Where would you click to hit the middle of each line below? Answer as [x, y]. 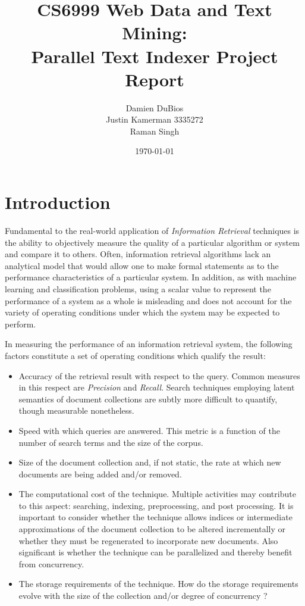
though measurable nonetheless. [76, 410]
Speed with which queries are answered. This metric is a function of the [149, 430]
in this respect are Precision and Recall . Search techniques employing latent [157, 387]
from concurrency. [51, 563]
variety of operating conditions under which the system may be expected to [142, 312]
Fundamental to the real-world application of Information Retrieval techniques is [152, 230]
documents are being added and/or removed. [100, 474]
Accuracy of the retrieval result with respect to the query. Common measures [159, 375]
